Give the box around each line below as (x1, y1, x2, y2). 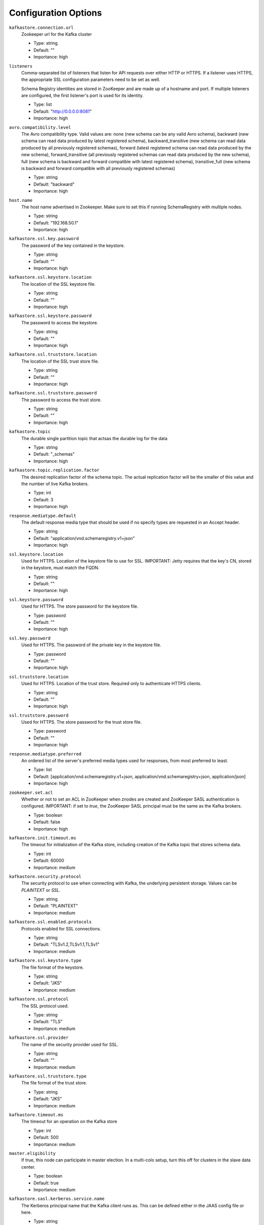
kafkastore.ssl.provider (9, 1035, 68, 1041)
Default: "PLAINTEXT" (33, 903, 78, 909)
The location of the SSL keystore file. (21, 281, 96, 287)
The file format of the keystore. (21, 964, 84, 970)
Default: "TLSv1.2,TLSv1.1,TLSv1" (33, 941, 100, 948)
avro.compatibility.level (9, 124, 71, 130)
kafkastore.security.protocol (9, 874, 82, 879)
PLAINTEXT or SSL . (21, 887, 61, 893)
